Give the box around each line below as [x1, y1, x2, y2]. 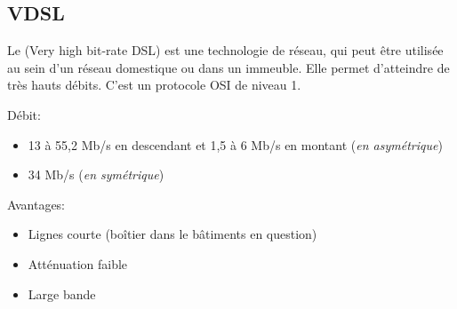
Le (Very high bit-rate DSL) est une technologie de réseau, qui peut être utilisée [7, 41, 444, 59]
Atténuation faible [28, 254, 128, 273]
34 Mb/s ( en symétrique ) [28, 165, 164, 184]
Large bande [28, 284, 96, 303]
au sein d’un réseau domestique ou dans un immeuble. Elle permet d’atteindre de [7, 58, 450, 76]
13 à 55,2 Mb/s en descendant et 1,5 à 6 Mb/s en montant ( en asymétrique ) [28, 135, 443, 154]
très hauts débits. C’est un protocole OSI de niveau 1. [7, 75, 301, 94]
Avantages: [7, 194, 66, 213]
